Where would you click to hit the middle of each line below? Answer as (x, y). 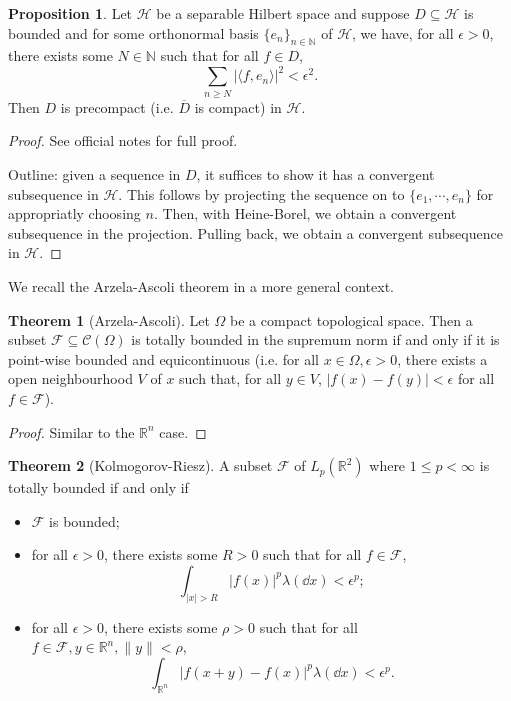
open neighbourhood (70, 378)
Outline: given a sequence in (94, 174)
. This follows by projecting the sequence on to (261, 193)
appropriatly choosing (74, 213)
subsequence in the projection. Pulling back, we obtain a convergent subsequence (255, 232)
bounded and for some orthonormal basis (133, 32)
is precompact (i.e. (117, 106)
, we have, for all (403, 32)
